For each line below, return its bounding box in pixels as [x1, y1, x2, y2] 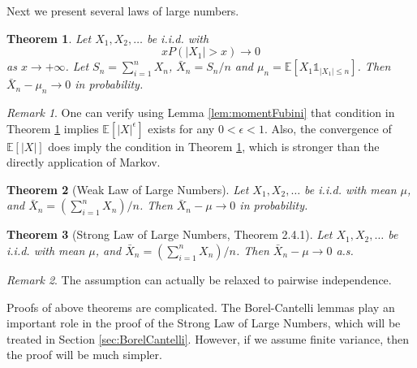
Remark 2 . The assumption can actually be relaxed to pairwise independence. [6, 271, 392, 288]
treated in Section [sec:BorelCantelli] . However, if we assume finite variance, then [6, 330, 410, 347]
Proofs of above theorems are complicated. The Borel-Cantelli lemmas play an [6, 298, 395, 315]
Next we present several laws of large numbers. [6, 2, 239, 19]
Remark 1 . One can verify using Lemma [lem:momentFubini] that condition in [6, 103, 395, 120]
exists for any [148, 119, 215, 136]
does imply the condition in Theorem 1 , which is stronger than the [48, 137, 380, 154]
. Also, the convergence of [264, 119, 392, 136]
